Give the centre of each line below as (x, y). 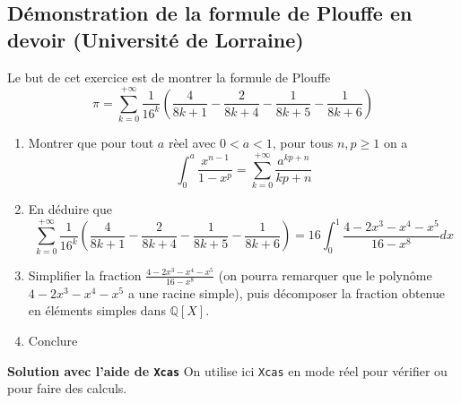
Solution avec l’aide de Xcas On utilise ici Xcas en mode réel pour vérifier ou (227, 370)
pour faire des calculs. (67, 388)
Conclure (53, 341)
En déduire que (70, 209)
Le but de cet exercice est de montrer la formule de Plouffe (169, 77)
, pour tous (303, 143)
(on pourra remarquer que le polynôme (325, 274)
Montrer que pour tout (91, 143)
